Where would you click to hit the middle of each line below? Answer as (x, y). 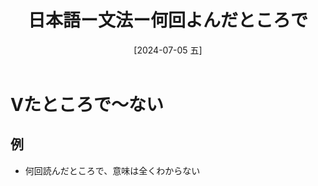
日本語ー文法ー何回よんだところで (167, 20)
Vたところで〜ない (87, 104)
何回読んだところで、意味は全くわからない (112, 170)
